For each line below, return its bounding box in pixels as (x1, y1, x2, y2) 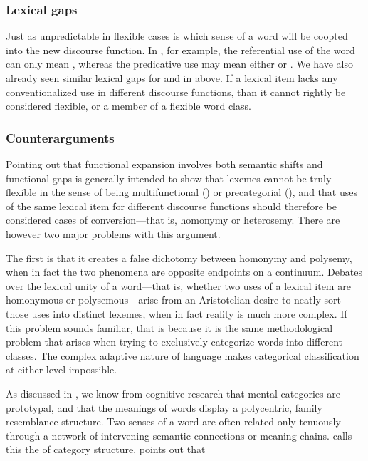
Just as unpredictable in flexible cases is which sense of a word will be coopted (6, 29, 348, 43)
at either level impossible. (6, 362, 117, 377)
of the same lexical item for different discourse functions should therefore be (6, 198, 337, 213)
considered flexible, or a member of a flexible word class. (6, 98, 251, 113)
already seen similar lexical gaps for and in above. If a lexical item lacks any (6, 71, 338, 85)
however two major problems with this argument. (6, 226, 221, 241)
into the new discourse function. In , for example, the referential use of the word (6, 42, 355, 57)
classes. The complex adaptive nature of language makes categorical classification (6, 348, 359, 363)
